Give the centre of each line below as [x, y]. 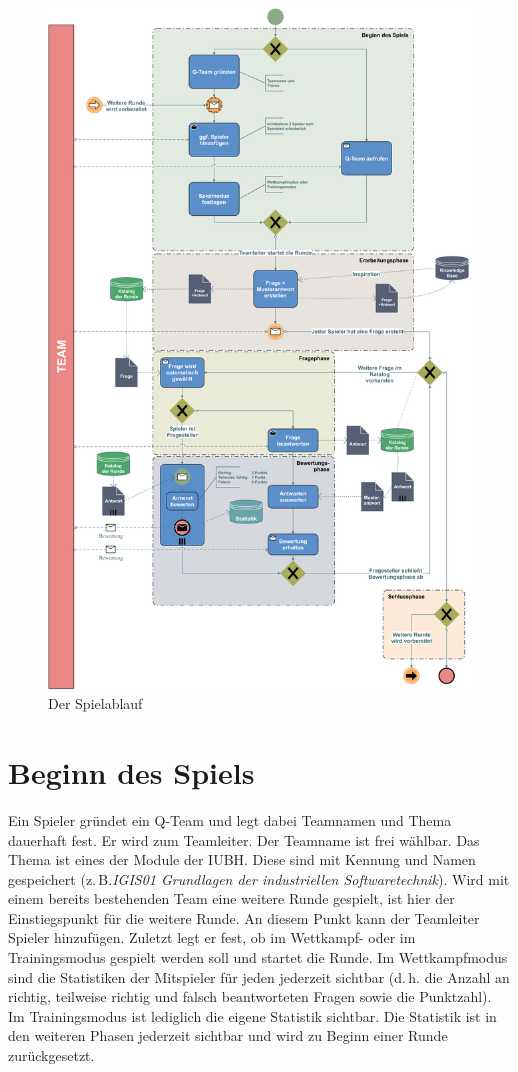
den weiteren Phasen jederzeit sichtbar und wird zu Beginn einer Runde [228, 1035]
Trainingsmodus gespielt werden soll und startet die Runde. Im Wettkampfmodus [258, 957]
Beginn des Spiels [131, 771]
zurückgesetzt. [51, 1055]
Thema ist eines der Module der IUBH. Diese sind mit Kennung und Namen [242, 859]
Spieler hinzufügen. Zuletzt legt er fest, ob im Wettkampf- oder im [212, 937]
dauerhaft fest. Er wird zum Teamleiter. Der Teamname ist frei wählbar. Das [244, 839]
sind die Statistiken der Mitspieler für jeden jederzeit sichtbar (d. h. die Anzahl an [259, 976]
